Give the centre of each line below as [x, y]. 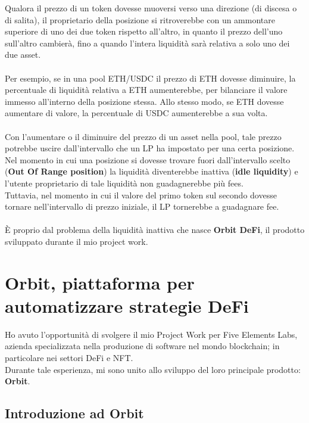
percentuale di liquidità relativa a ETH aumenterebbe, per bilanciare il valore [146, 90]
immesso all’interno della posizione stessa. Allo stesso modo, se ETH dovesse [144, 101]
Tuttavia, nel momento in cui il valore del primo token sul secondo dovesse [141, 195]
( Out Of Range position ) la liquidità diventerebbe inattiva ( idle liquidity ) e [152, 171]
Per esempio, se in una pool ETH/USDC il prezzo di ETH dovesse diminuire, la [150, 78]
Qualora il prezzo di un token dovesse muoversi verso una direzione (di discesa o [151, 8]
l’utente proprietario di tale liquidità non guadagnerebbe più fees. [124, 183]
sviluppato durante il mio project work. [77, 241]
